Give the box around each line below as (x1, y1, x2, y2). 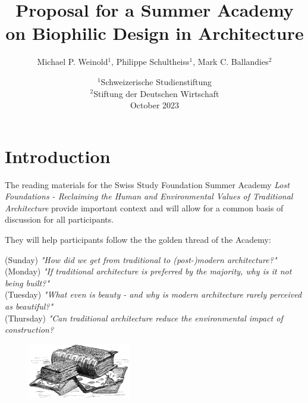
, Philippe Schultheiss (111, 55, 190, 68)
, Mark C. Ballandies (193, 55, 269, 68)
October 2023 (130, 99, 180, 111)
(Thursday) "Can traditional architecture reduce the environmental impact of (5, 311, 283, 324)
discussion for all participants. (5, 213, 114, 226)
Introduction (5, 143, 111, 168)
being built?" (5, 276, 50, 289)
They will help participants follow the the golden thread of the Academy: (5, 233, 271, 245)
